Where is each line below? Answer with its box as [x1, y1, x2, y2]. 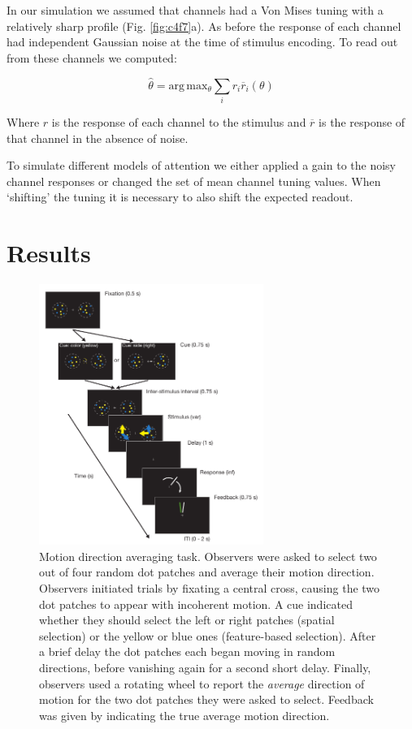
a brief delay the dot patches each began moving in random [39, 643, 336, 660]
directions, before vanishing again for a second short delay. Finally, [39, 658, 371, 675]
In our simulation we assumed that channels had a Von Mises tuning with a [7, 2, 384, 18]
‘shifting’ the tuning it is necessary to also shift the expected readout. [7, 188, 353, 205]
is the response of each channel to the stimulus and [51, 113, 306, 130]
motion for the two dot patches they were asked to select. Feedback [39, 691, 374, 708]
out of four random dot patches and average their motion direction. [39, 563, 375, 580]
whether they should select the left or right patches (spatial [39, 611, 335, 628]
